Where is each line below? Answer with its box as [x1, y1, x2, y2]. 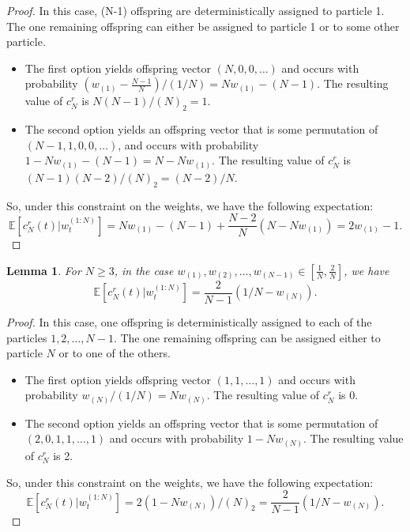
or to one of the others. [58, 345, 171, 361]
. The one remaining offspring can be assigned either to [113, 329, 381, 345]
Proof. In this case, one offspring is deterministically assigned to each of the [6, 313, 372, 330]
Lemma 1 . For [6, 262, 81, 278]
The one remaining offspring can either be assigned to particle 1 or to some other [6, 17, 400, 34]
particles [6, 329, 47, 345]
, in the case [114, 262, 174, 278]
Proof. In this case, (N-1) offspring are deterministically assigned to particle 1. [6, 2, 385, 18]
